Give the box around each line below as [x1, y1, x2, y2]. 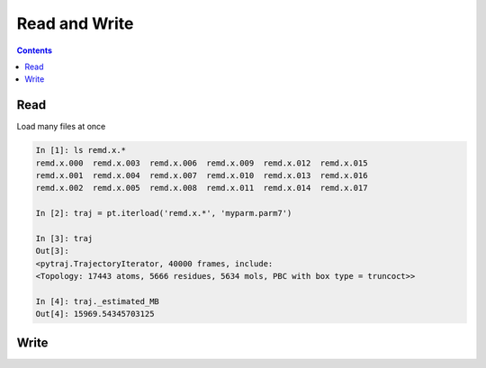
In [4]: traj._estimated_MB [35, 296, 159, 306]
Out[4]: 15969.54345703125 [35, 309, 155, 319]
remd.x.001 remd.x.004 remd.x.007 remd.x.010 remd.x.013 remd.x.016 [35, 171, 368, 180]
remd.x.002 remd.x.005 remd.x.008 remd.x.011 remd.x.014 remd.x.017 [35, 183, 368, 193]
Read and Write [16, 13, 134, 33]
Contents [16, 45, 53, 56]
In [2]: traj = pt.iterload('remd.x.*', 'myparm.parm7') [35, 208, 292, 219]
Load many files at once [16, 121, 106, 132]
